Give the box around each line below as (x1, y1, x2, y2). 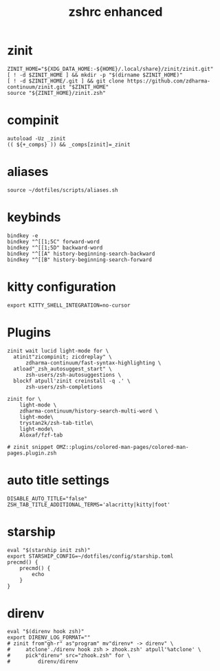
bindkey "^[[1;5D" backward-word (7, 244, 103, 251)
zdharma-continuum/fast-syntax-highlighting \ (25, 359, 162, 366)
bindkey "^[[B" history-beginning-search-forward (7, 256, 153, 263)
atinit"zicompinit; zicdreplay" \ (13, 353, 112, 360)
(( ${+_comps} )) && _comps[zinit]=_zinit (7, 141, 131, 148)
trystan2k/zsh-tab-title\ (19, 419, 94, 426)
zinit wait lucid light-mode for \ (7, 347, 109, 354)
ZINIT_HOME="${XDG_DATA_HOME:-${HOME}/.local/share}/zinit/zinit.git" (7, 65, 214, 72)
